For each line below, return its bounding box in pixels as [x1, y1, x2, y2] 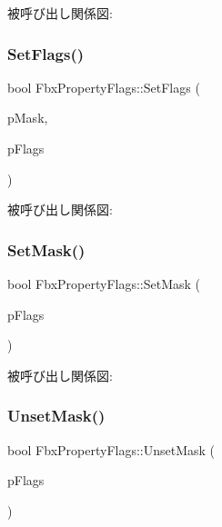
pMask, [7, 108, 48, 127]
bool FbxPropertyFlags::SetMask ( [7, 274, 201, 293]
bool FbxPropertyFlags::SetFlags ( [7, 77, 200, 96]
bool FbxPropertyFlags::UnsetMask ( [7, 440, 216, 459]
